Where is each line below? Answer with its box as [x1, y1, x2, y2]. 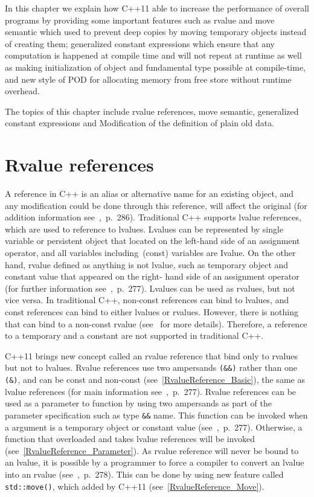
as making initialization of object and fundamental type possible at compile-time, [5, 60, 306, 73]
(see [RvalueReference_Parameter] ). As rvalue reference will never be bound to [5, 444, 299, 457]
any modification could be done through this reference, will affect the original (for [5, 199, 307, 211]
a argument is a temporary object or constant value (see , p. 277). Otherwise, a [5, 420, 303, 433]
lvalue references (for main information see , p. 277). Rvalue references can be [5, 385, 296, 397]
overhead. [5, 85, 40, 97]
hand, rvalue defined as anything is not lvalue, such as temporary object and [5, 258, 289, 271]
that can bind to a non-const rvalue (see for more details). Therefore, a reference [5, 317, 307, 330]
